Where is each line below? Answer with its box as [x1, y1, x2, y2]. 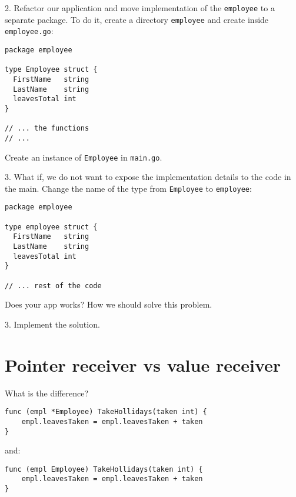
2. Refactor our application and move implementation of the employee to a [5, 2, 275, 14]
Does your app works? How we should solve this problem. [5, 298, 212, 311]
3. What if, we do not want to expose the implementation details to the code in [5, 171, 291, 183]
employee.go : [5, 25, 54, 37]
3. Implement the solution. [5, 318, 100, 330]
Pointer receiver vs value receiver [5, 352, 281, 376]
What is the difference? [5, 386, 89, 399]
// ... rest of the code [5, 281, 102, 290]
